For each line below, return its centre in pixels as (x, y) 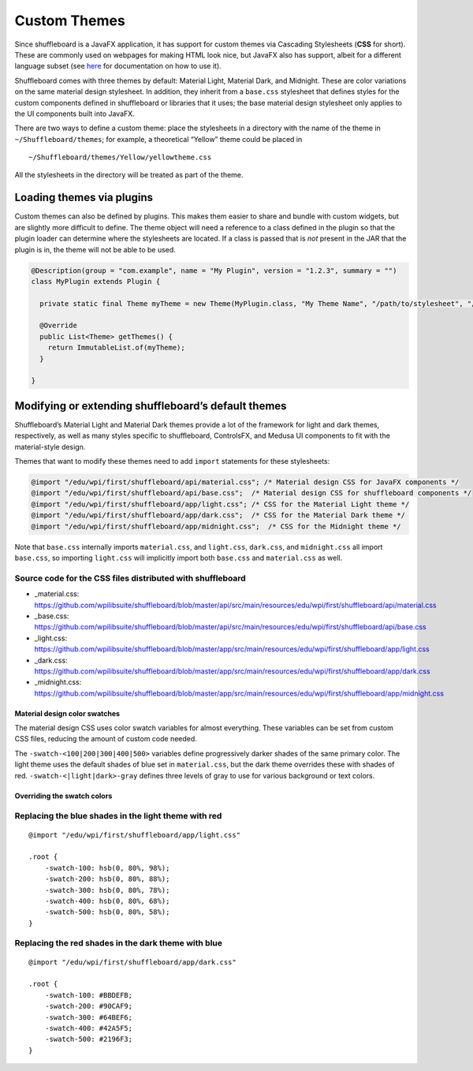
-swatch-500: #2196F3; (89, 1039)
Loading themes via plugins (84, 198)
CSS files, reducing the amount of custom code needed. (106, 739)
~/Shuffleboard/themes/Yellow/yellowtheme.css (120, 157)
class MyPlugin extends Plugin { (96, 281)
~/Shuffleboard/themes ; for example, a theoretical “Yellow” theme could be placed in (158, 139)
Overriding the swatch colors (63, 796)
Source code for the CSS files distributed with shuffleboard (130, 578)
